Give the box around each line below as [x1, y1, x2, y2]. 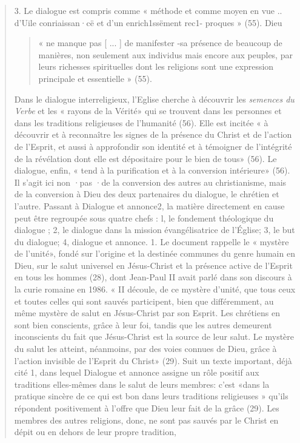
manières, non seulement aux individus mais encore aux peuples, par [38, 48, 293, 61]
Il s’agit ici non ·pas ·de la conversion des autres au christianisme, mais [14, 175, 287, 188]
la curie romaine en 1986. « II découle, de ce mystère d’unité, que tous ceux [14, 283, 296, 296]
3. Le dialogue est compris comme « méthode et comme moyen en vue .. [14, 4, 282, 16]
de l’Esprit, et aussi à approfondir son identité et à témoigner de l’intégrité [14, 140, 292, 152]
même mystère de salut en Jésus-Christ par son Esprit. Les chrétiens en [14, 306, 280, 319]
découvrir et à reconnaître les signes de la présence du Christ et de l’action [14, 128, 292, 141]
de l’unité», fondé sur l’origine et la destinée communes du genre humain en [14, 247, 295, 260]
